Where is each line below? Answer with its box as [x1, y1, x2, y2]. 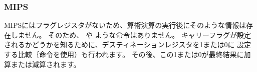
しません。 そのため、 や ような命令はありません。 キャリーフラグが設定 [11, 29, 251, 40]
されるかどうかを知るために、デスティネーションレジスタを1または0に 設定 [4, 39, 251, 50]
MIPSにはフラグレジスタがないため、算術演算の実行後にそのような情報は [4, 20, 246, 30]
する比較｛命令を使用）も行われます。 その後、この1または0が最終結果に [4, 49, 244, 59]
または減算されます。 [11, 59, 81, 69]
